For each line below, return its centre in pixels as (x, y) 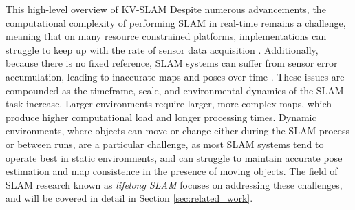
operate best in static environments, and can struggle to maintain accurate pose (174, 157)
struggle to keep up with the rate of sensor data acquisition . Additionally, (162, 49)
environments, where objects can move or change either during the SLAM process (178, 130)
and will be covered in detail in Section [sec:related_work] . (129, 198)
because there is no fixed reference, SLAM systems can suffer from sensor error (172, 63)
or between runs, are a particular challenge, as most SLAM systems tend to (165, 144)
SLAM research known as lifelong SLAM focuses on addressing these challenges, (174, 184)
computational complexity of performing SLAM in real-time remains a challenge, (176, 22)
